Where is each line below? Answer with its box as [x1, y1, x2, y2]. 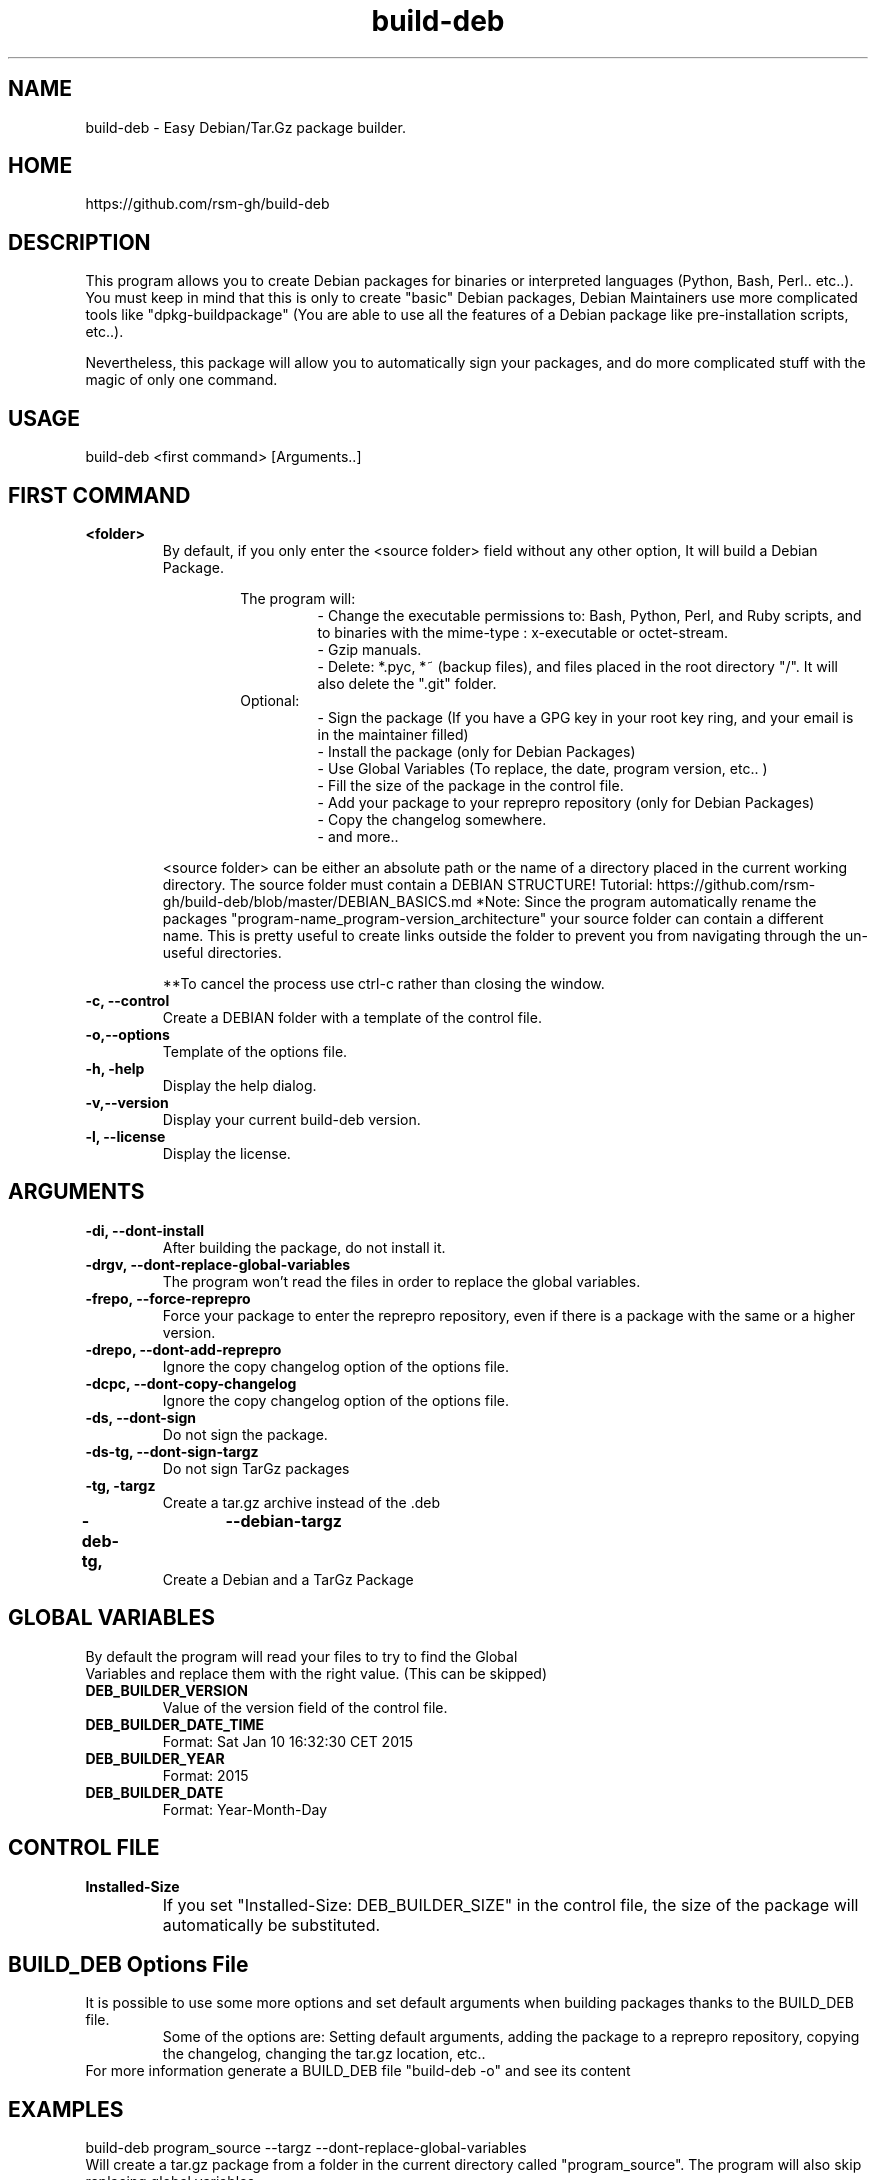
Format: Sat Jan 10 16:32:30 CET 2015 [162, 1732, 413, 1750]
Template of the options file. [162, 1042, 348, 1060]
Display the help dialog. [162, 1076, 317, 1094]
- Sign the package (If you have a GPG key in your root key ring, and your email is [317, 708, 854, 726]
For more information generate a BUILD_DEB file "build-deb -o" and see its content [85, 2062, 631, 2080]
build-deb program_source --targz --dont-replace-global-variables [85, 2139, 527, 2157]
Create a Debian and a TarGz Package [162, 1570, 414, 1588]
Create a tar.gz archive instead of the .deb [162, 1493, 440, 1511]
